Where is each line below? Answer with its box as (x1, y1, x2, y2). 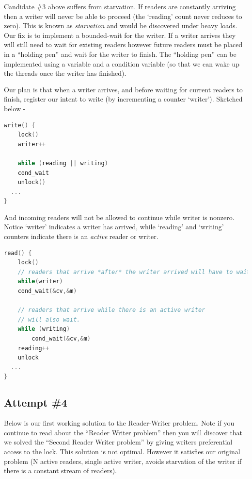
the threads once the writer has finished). (4, 68, 126, 78)
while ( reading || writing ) (17, 159, 108, 167)
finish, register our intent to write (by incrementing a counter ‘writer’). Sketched (4, 94, 243, 104)
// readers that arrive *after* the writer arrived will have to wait (17, 268, 251, 275)
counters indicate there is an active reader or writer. (4, 231, 158, 241)
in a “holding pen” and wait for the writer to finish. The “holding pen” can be (4, 49, 236, 59)
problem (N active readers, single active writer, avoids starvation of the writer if (4, 456, 242, 466)
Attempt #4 (4, 395, 67, 410)
